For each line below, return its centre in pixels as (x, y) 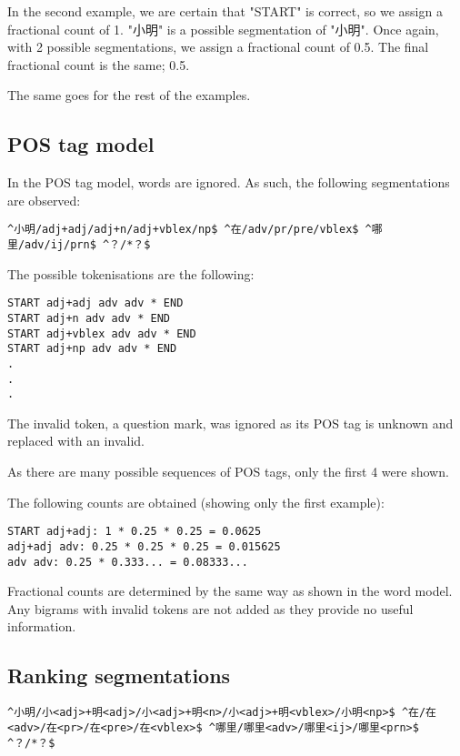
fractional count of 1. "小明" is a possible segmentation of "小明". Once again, (223, 29)
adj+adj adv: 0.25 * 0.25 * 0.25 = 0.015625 (144, 546)
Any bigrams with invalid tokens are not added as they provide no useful (210, 608)
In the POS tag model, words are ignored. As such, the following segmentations (229, 182)
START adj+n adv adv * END (89, 318)
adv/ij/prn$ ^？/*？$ (88, 245)
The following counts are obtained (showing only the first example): (196, 502)
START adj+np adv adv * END (92, 349)
